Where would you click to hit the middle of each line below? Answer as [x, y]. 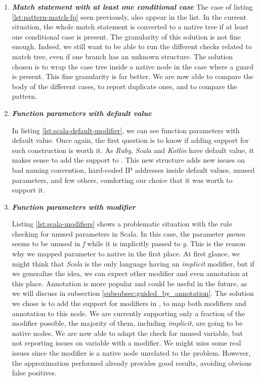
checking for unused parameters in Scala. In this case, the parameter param [128, 233]
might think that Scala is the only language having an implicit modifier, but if [133, 263]
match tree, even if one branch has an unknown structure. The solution [122, 56]
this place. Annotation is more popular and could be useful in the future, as [129, 283]
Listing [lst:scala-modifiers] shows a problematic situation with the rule [122, 224]
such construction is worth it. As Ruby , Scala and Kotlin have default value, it [133, 150]
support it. [28, 190]
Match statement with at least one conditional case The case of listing [132, 7]
